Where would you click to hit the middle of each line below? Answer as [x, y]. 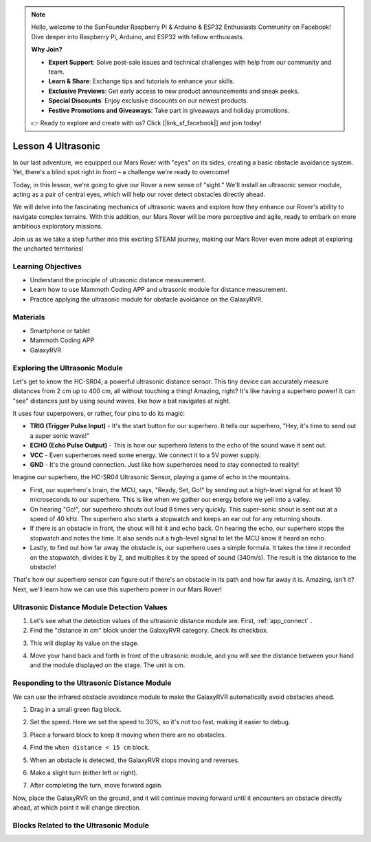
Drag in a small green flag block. [76, 709]
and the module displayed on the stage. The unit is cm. [108, 665]
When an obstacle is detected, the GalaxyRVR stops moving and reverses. [135, 760]
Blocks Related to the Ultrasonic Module [81, 825]
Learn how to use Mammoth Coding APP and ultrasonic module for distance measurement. [159, 290]
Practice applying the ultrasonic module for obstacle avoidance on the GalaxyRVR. [147, 299]
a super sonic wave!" [60, 435]
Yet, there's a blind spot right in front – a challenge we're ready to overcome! [121, 172]
